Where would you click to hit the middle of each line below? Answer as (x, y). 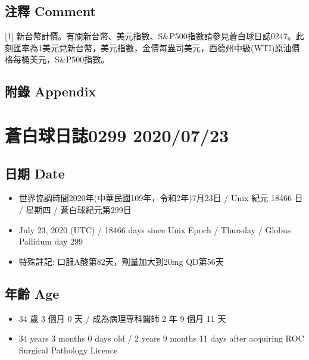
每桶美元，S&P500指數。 (61, 59)
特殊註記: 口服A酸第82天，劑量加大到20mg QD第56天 (121, 261)
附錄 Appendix (51, 91)
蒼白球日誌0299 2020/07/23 (117, 135)
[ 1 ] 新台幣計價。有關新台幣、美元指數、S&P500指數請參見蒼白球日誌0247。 (150, 36)
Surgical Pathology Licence (68, 350)
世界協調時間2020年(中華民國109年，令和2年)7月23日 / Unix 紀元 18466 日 (161, 198)
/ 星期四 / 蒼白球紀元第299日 (75, 209)
